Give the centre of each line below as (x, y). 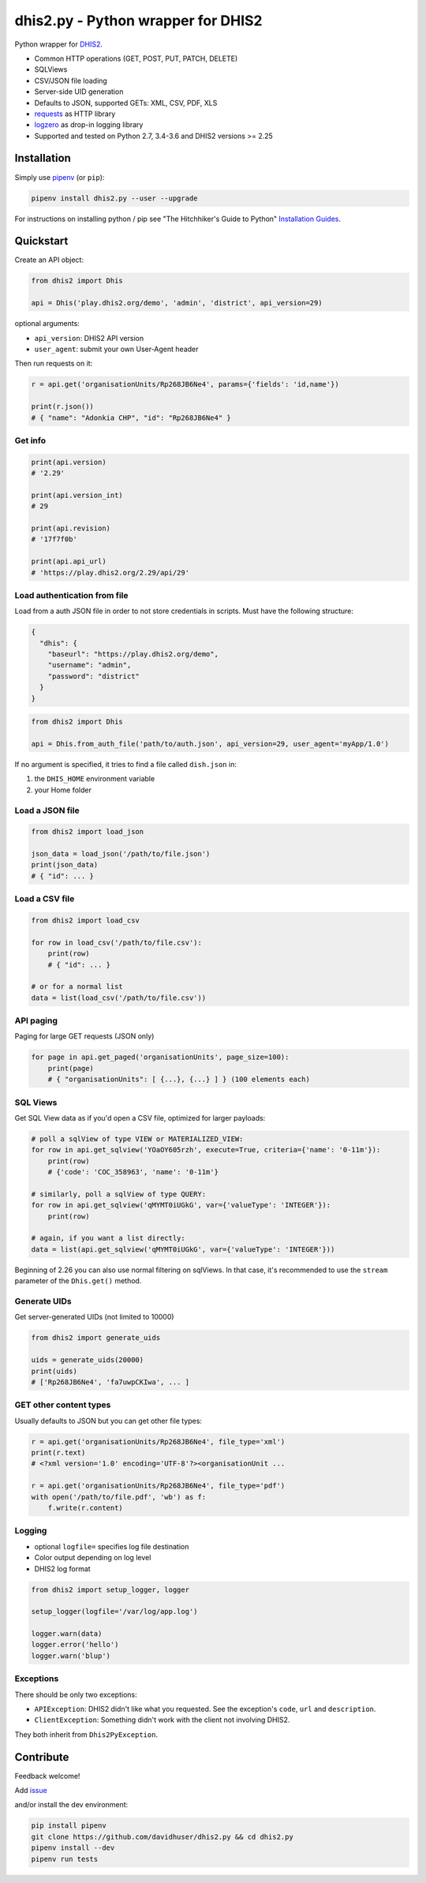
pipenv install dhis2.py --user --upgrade (114, 198)
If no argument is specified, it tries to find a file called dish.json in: (125, 764)
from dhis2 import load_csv (85, 921)
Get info (30, 440)
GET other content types (63, 1405)
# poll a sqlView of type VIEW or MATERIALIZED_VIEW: (137, 1139)
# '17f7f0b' (54, 539)
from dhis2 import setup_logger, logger (110, 1589)
